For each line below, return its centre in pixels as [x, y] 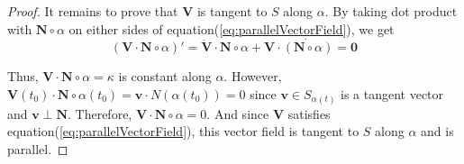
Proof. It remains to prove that [93, 11]
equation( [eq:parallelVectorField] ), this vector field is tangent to [183, 131]
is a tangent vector [392, 94]
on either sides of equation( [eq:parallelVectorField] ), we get [232, 28]
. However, [253, 76]
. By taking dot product [391, 11]
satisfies [309, 113]
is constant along [165, 76]
